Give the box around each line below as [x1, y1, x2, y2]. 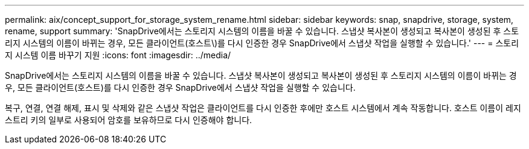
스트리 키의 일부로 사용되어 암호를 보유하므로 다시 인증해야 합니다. [5, 115, 252, 125]
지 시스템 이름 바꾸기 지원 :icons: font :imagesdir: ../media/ [5, 50, 231, 60]
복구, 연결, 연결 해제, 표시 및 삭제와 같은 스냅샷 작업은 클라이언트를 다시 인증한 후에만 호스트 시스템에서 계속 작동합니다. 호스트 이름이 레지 [5, 103, 521, 113]
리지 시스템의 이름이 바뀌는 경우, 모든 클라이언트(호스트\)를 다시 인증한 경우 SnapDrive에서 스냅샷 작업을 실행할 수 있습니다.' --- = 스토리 [5, 38, 519, 48]
